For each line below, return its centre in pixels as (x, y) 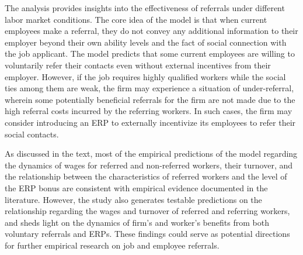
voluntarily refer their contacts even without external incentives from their (138, 65)
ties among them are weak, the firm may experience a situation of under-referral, (149, 88)
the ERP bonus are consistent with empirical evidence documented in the (136, 187)
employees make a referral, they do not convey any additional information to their (151, 31)
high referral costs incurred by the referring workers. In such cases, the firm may (149, 111)
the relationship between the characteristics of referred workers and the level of (146, 176)
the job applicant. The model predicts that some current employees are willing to (150, 54)
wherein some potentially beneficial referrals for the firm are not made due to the (150, 99)
